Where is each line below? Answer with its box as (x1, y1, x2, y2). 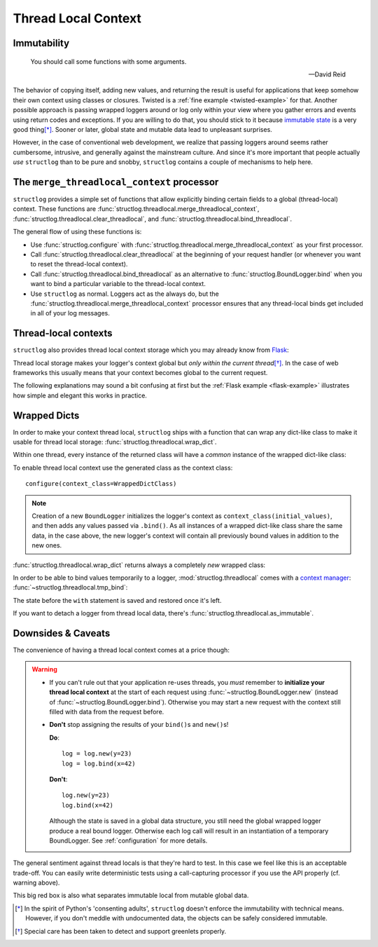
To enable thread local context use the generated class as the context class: (13, 463, 233, 472)
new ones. (31, 541, 62, 550)
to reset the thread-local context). (30, 260, 128, 268)
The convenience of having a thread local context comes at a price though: (13, 646, 230, 655)
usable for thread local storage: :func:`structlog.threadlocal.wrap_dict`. (13, 438, 217, 447)
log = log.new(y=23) (62, 750, 132, 758)
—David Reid (308, 70, 346, 79)
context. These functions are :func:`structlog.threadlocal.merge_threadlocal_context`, (13, 205, 260, 213)
